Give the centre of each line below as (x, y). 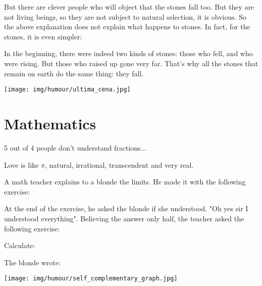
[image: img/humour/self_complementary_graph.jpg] (91, 279)
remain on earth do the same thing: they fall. (74, 73)
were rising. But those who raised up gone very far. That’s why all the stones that (131, 63)
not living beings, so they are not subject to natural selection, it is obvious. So (125, 16)
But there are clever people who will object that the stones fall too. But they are (129, 7)
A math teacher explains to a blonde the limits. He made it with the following (125, 182)
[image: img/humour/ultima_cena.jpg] (67, 90)
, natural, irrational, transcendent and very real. (119, 164)
